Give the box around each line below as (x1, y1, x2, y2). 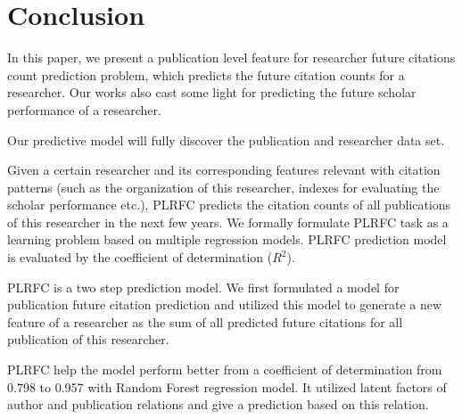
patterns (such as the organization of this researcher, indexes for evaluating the (7, 177, 440, 196)
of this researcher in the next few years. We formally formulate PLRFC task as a (7, 212, 449, 231)
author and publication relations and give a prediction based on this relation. (7, 395, 429, 414)
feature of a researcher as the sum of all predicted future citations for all (7, 312, 403, 331)
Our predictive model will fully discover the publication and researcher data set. (7, 130, 445, 149)
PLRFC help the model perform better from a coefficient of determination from (7, 360, 442, 379)
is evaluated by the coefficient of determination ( (7, 248, 273, 267)
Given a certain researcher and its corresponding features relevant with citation (7, 160, 441, 179)
